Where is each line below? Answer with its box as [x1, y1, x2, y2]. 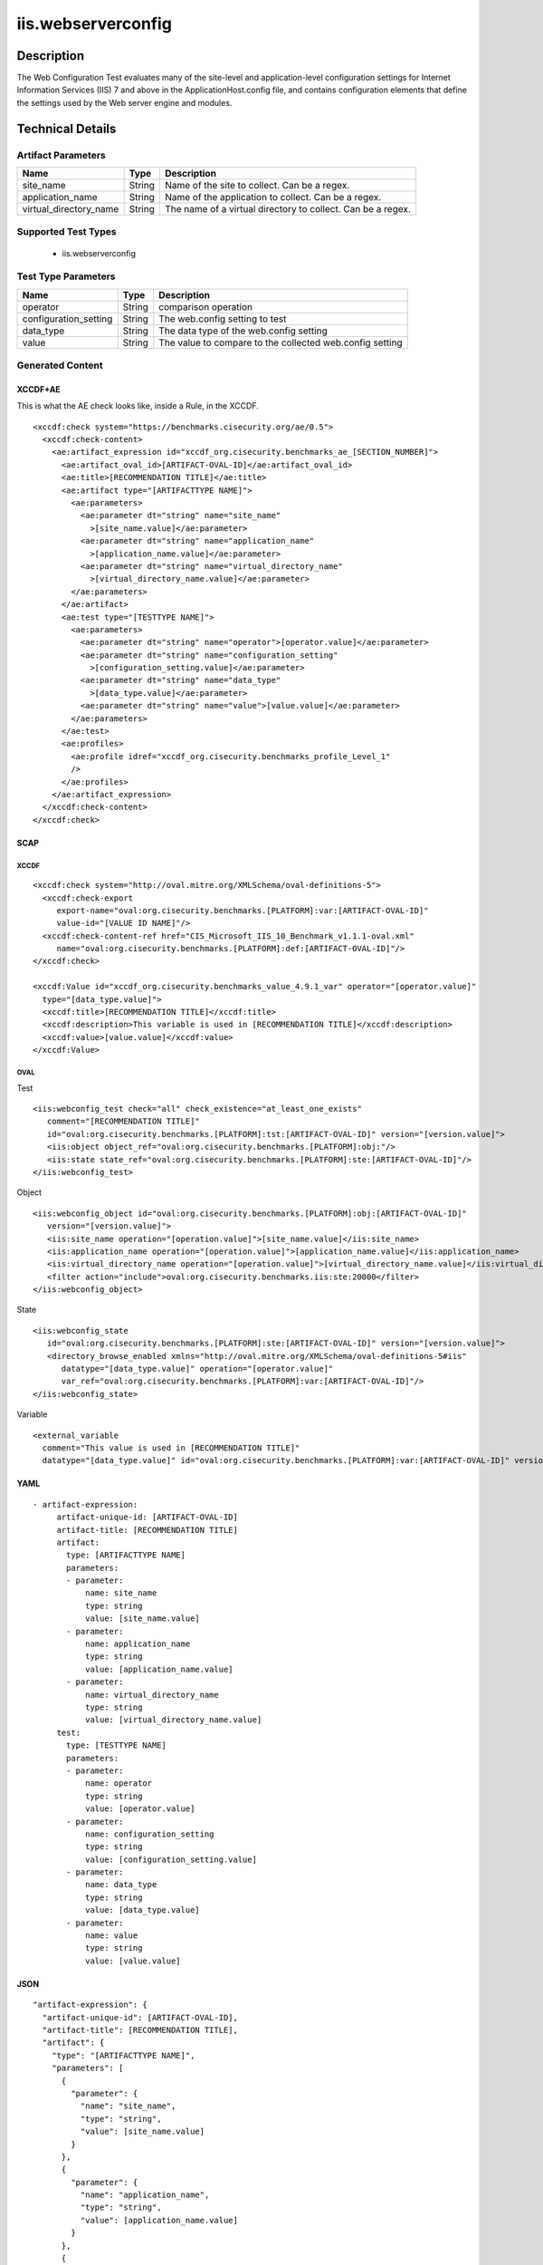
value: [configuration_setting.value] [84, 1854, 258, 1865]
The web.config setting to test [158, 313, 287, 325]
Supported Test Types [16, 226, 117, 238]
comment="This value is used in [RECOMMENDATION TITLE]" [42, 1442, 300, 1453]
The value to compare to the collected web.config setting [158, 336, 403, 349]
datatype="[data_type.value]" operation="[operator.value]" [61, 1364, 334, 1374]
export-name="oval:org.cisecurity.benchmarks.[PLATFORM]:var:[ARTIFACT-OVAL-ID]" [56, 905, 429, 915]
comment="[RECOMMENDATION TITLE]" [46, 1116, 201, 1127]
